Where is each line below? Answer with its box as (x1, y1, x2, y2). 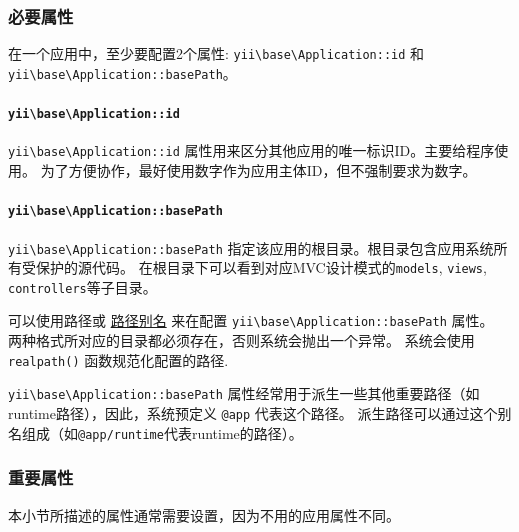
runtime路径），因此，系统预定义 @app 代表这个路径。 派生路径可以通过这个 (8, 403, 498, 424)
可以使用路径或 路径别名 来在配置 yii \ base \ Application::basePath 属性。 (8, 310, 494, 331)
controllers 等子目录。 (8, 276, 157, 297)
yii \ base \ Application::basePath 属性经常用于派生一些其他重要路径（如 (8, 383, 480, 404)
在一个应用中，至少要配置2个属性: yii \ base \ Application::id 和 (8, 43, 425, 64)
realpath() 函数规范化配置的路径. (8, 349, 229, 370)
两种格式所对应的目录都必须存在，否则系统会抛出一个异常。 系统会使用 (8, 330, 475, 351)
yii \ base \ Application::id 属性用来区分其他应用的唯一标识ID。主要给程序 (8, 140, 495, 161)
